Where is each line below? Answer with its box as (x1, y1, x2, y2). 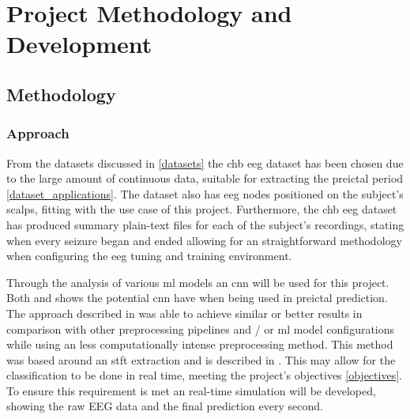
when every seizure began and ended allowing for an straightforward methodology (6, 232, 402, 248)
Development (6, 28, 152, 60)
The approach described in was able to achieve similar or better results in (6, 304, 363, 321)
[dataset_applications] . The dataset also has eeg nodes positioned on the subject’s (6, 185, 404, 202)
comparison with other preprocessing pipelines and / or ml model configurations (6, 320, 395, 337)
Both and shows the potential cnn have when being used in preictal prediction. (6, 289, 388, 306)
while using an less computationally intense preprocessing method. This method (6, 336, 393, 353)
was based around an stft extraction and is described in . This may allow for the (6, 351, 396, 368)
